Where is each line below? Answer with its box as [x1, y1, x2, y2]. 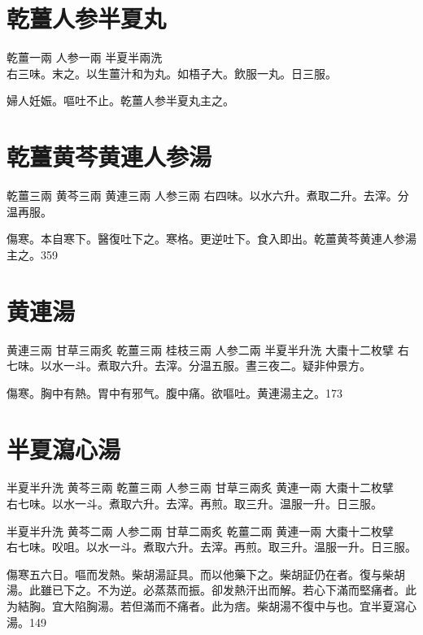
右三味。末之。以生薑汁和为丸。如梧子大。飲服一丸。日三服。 [7, 64, 337, 81]
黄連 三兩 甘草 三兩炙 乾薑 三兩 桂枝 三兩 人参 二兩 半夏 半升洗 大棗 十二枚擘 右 [7, 341, 409, 358]
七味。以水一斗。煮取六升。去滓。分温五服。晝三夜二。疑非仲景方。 [7, 357, 371, 374]
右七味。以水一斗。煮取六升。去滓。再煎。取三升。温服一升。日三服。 [7, 495, 382, 512]
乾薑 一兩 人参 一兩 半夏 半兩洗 [7, 49, 163, 66]
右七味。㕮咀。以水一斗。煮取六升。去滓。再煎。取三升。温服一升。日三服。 [7, 538, 416, 555]
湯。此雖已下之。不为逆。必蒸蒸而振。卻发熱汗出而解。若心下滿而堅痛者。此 [7, 581, 416, 598]
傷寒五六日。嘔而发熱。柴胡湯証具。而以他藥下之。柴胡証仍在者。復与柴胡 [7, 565, 405, 582]
